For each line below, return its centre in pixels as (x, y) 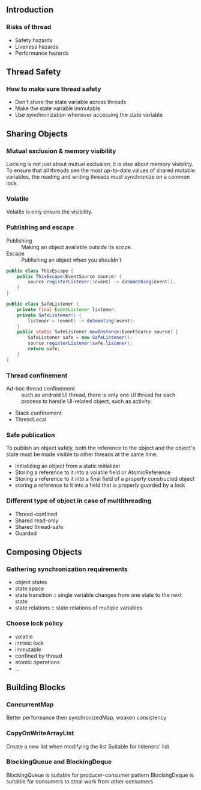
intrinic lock (29, 643)
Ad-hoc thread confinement (40, 388)
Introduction (30, 10)
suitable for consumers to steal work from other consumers (80, 781)
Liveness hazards (37, 46)
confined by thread (38, 656)
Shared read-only (37, 520)
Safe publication (31, 434)
